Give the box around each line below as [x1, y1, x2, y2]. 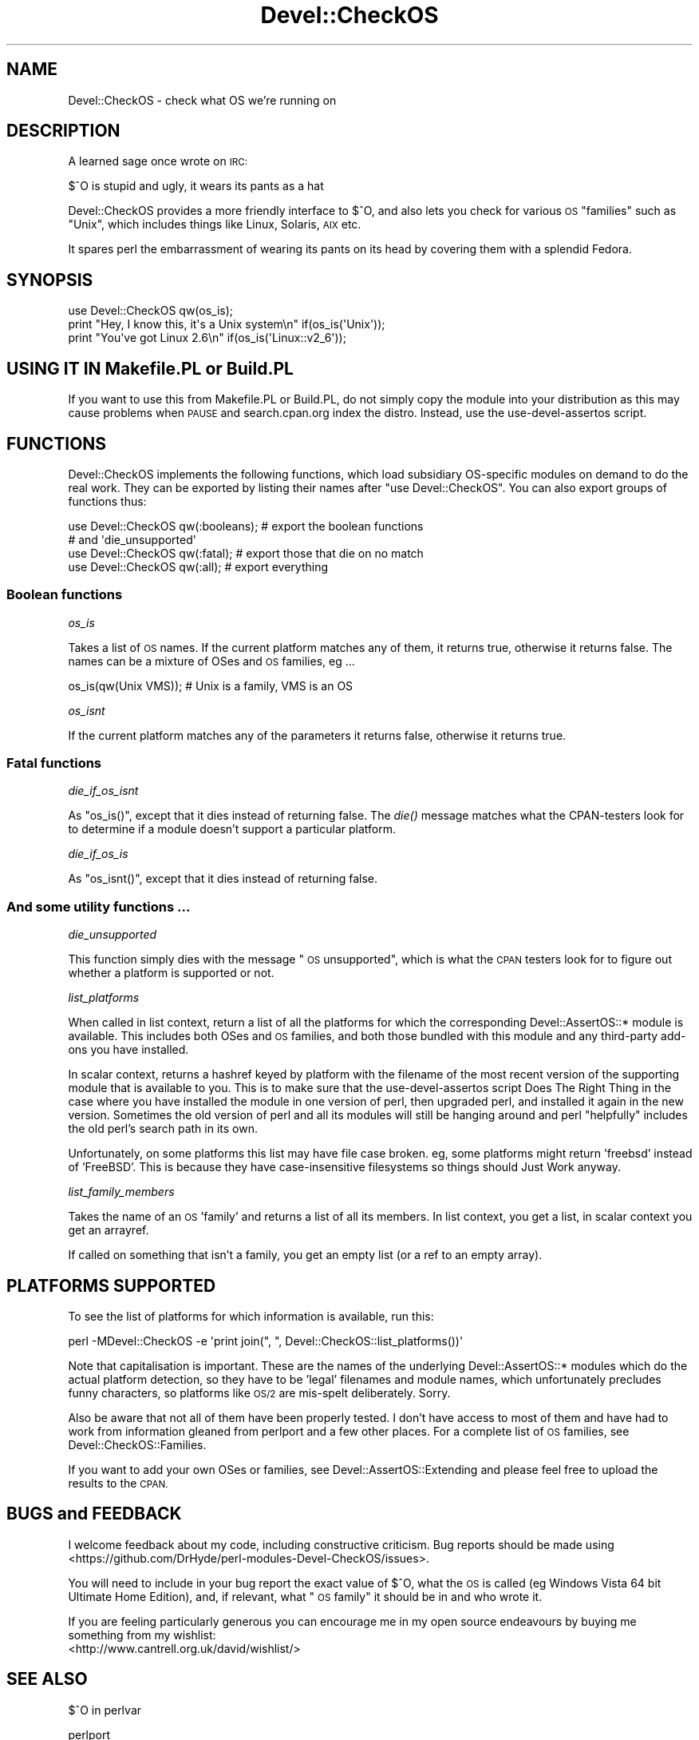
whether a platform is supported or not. [68, 966, 274, 980]
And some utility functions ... [6, 898, 191, 915]
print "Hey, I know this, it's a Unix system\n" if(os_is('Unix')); [68, 317, 385, 332]
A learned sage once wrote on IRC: [68, 154, 248, 169]
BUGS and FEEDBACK [6, 1504, 182, 1524]
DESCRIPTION [6, 121, 120, 141]
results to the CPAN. [68, 1476, 168, 1491]
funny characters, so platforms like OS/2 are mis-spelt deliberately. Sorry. [68, 1386, 451, 1400]
